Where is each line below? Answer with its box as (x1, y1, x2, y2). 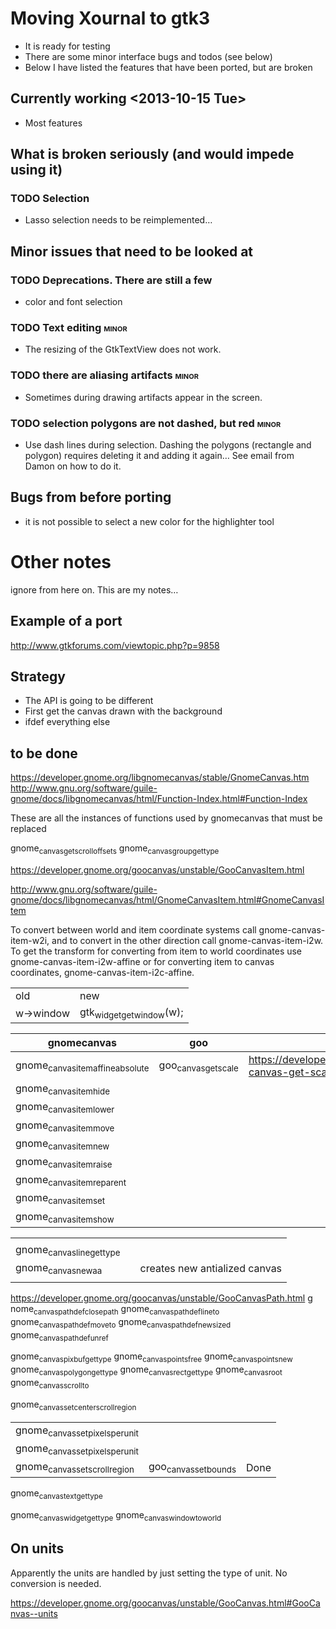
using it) (10, 162, 63, 179)
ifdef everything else (24, 716, 111, 728)
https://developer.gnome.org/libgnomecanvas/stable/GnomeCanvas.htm (10, 772, 310, 784)
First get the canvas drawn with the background (24, 705, 223, 717)
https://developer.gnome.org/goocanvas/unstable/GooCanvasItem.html (10, 864, 305, 876)
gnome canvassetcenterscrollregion (10, 1398, 137, 1412)
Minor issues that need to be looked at (10, 243, 254, 260)
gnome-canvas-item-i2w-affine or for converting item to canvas (10, 956, 275, 967)
